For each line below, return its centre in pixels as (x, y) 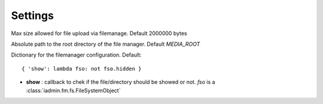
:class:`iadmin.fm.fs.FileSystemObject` (73, 90)
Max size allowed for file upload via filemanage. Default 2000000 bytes (99, 33)
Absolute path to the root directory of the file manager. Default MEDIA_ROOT (106, 44)
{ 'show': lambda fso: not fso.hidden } (82, 69)
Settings (32, 15)
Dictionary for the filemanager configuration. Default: (76, 55)
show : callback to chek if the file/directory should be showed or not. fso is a (121, 82)
